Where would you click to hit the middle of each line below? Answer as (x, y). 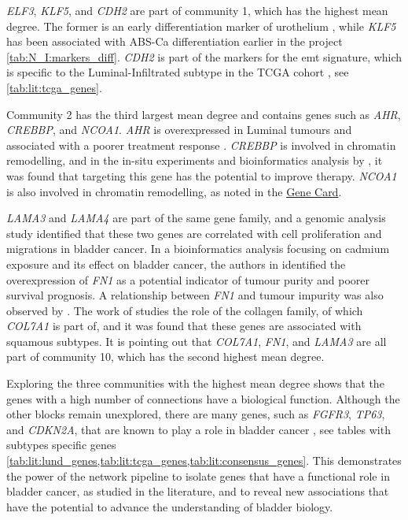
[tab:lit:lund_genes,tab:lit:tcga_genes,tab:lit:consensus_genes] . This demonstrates (204, 461)
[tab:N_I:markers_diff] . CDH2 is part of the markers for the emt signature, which (204, 56)
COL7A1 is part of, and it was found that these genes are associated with (184, 326)
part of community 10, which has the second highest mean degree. (165, 357)
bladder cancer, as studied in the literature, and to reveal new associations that (198, 491)
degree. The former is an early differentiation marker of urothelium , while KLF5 (201, 26)
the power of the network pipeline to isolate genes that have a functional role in (198, 475)
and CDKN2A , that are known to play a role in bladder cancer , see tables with (198, 429)
